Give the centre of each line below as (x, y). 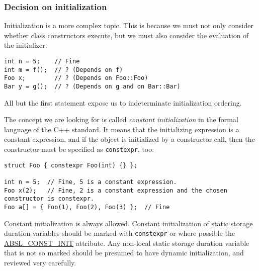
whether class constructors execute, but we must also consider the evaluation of (126, 35)
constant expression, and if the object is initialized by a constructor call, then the (129, 139)
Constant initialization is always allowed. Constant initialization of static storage (128, 223)
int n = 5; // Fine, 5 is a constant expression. (91, 182)
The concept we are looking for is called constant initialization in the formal (121, 119)
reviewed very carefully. (40, 263)
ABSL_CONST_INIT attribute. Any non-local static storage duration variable (127, 243)
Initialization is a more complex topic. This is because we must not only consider (129, 25)
